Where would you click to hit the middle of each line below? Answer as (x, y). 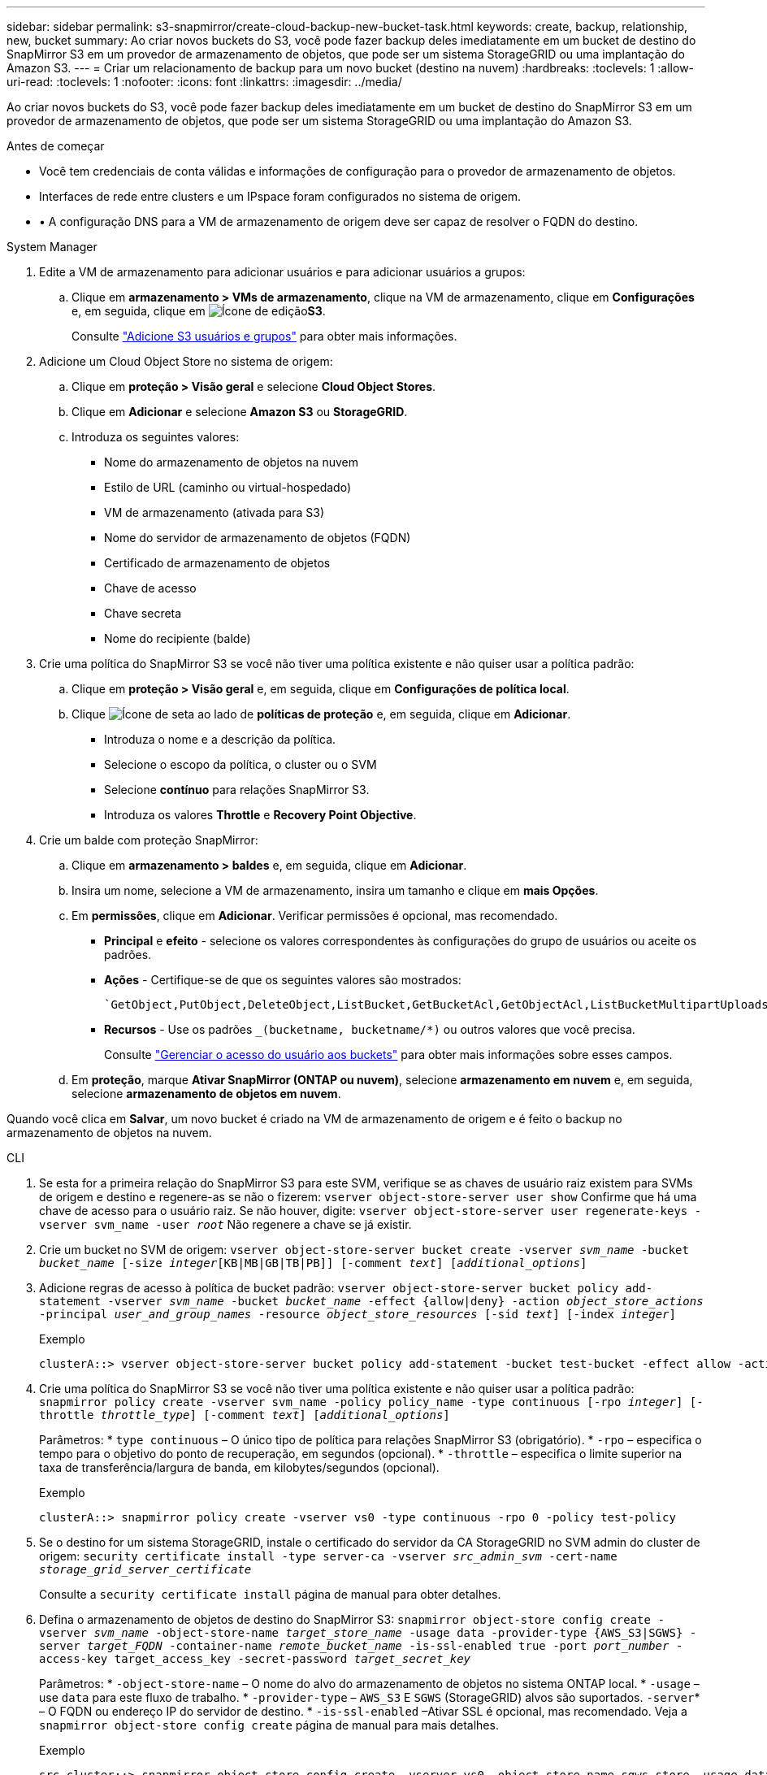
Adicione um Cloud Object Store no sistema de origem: (186, 361)
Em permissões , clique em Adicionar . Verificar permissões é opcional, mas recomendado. (315, 916)
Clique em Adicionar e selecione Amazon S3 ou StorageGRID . (240, 412)
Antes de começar (56, 146)
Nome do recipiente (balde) (178, 638)
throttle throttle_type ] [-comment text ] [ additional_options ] (245, 1415)
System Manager (52, 247)
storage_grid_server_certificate (145, 1569)
